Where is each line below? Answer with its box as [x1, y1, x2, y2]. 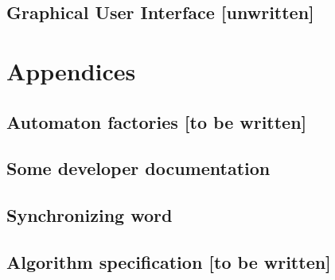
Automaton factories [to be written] [6, 109, 307, 134]
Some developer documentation [6, 156, 271, 181]
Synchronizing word [6, 203, 173, 227]
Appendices [6, 54, 136, 87]
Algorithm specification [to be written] [6, 249, 331, 274]
